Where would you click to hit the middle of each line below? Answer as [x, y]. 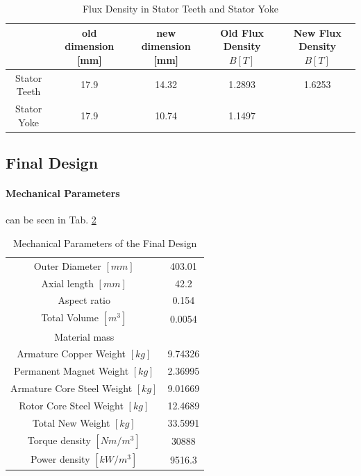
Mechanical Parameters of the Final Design [105, 243]
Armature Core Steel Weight [72, 388]
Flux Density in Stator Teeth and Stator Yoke [180, 8]
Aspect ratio [84, 300]
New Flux [317, 32]
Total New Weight [71, 422]
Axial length [67, 283]
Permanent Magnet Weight [71, 371]
